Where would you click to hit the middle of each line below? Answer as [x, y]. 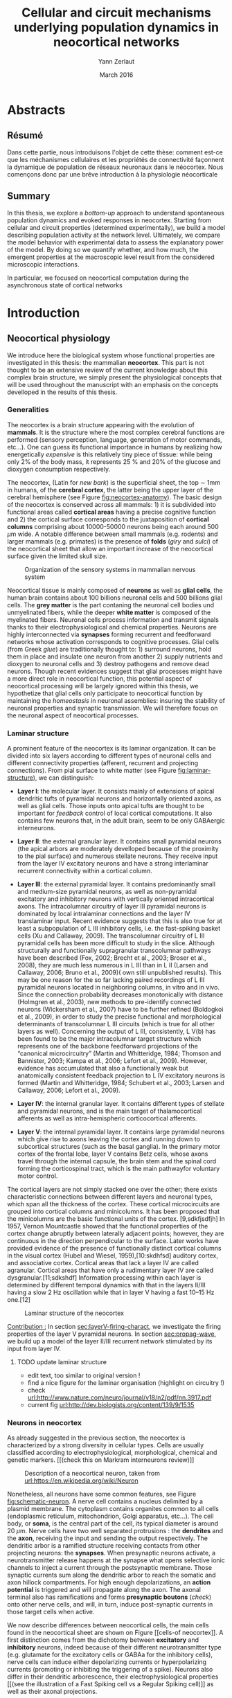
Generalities [28, 410]
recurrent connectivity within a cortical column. [84, 871]
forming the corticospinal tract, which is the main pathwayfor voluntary [118, 1169]
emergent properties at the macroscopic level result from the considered [111, 257]
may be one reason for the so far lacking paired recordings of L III [111, 980]
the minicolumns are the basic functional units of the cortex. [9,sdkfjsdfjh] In [116, 1219]
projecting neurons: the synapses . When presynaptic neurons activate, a [111, 1553]
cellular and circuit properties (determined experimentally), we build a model [116, 227]
